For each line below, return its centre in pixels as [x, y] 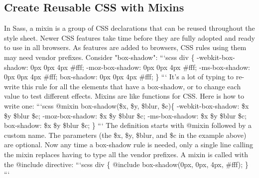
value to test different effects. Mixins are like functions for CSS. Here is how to [124, 96]
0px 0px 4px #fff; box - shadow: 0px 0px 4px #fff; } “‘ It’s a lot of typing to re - [124, 77]
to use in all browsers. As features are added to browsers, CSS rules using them [125, 47]
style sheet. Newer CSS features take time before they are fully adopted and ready [130, 37]
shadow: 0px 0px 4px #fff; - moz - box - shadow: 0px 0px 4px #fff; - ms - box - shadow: [127, 67]
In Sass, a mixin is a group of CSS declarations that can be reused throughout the [129, 28]
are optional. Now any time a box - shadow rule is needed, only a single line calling [129, 145]
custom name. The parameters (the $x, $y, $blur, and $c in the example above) [125, 135]
